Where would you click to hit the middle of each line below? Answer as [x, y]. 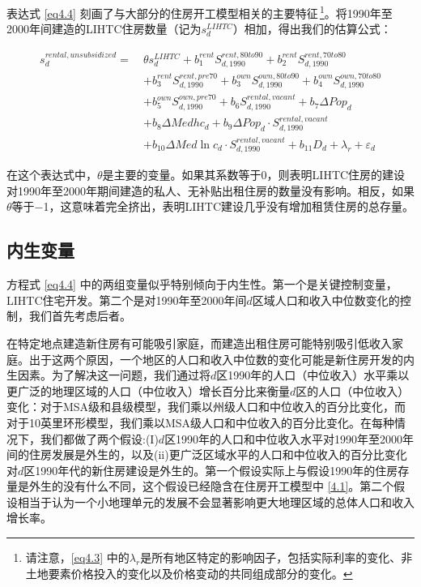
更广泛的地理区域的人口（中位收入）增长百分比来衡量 [148, 390]
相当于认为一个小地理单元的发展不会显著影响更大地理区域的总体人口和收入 [216, 501]
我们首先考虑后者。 [80, 316]
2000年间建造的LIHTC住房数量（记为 [104, 29]
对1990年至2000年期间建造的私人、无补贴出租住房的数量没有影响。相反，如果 [210, 190]
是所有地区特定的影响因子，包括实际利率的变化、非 [276, 557]
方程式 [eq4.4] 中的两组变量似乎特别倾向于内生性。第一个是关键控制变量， [202, 284]
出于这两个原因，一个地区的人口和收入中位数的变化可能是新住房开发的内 [221, 359]
